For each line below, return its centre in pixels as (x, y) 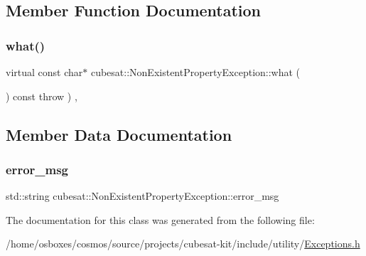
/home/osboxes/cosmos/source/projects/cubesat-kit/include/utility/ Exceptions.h (183, 244)
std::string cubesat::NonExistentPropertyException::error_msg (142, 196)
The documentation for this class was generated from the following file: (160, 219)
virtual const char (44, 72)
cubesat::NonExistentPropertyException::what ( (195, 72)
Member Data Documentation (119, 134)
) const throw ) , (42, 96)
